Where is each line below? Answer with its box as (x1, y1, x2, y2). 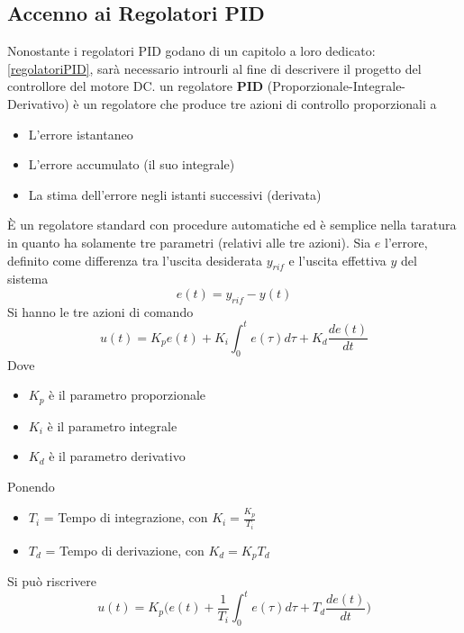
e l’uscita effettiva (288, 250, 387, 269)
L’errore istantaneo (28, 124, 133, 143)
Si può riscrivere (7, 572, 96, 591)
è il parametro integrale (47, 416, 177, 435)
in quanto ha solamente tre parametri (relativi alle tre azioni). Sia (7, 232, 371, 251)
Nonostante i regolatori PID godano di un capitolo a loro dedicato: (7, 41, 376, 60)
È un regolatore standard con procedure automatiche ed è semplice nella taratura (7, 215, 457, 234)
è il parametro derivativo (49, 447, 186, 466)
